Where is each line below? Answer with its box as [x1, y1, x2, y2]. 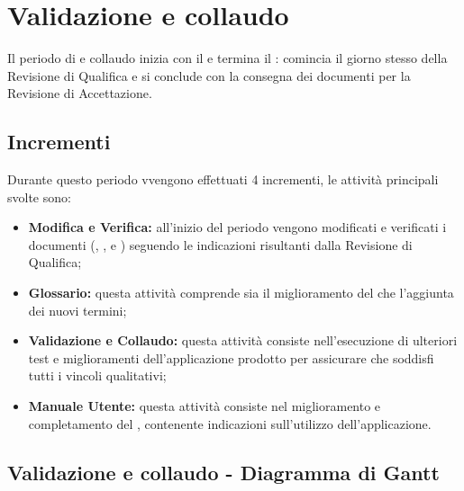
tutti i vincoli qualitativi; [28, 366, 167, 385]
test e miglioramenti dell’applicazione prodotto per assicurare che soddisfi [28, 348, 434, 367]
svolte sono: [7, 187, 71, 206]
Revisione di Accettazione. [7, 84, 152, 103]
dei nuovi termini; [28, 300, 127, 319]
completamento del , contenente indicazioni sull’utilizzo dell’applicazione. [28, 414, 432, 433]
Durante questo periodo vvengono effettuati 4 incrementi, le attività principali [7, 170, 439, 189]
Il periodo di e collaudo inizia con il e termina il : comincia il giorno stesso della [7, 49, 448, 67]
